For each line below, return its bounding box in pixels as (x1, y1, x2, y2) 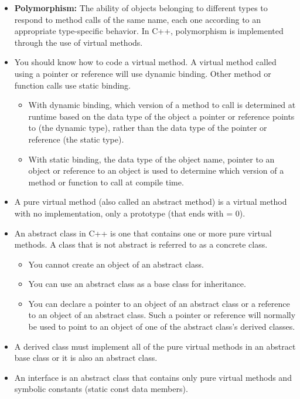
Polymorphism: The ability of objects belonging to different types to (14, 2, 268, 13)
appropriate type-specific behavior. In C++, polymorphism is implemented (14, 25, 284, 37)
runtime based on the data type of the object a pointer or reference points (28, 110, 295, 122)
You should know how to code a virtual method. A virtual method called (14, 56, 277, 68)
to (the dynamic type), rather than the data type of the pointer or (28, 121, 267, 134)
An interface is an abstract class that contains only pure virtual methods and (14, 371, 292, 383)
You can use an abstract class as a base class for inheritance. (28, 278, 246, 290)
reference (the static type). (28, 133, 124, 145)
